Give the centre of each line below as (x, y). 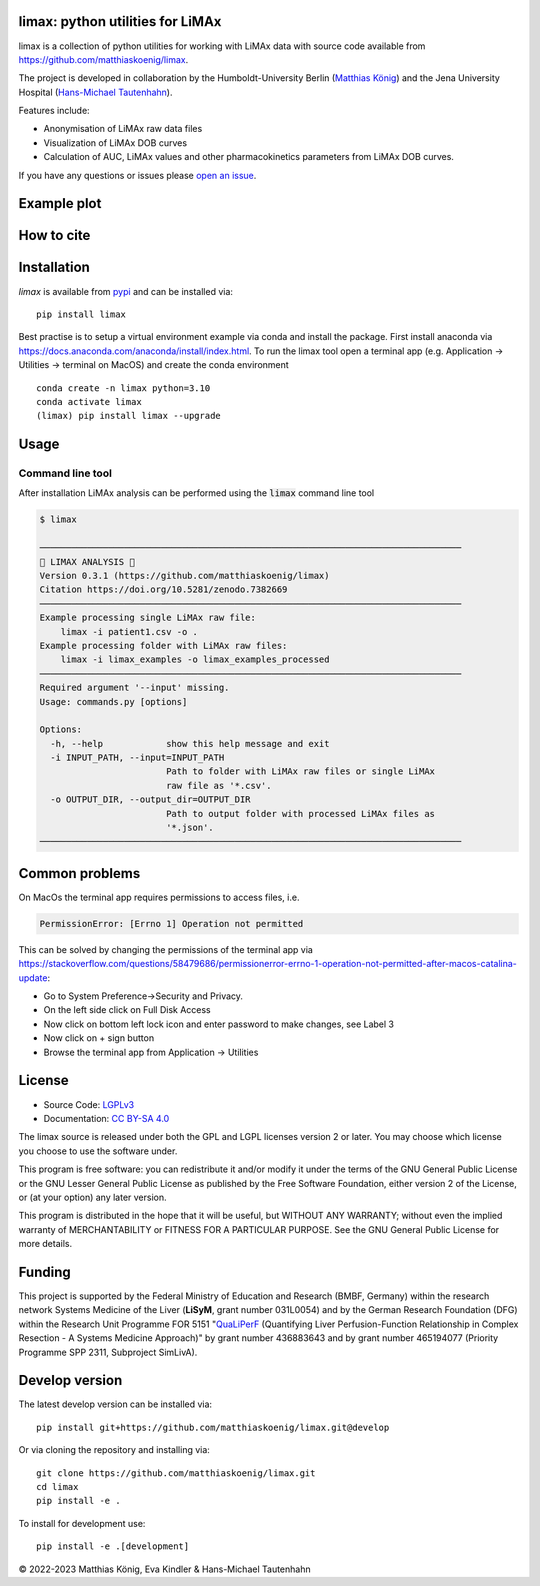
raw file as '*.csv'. (218, 785)
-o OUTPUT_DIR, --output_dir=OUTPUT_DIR (150, 799)
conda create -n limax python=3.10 (123, 388)
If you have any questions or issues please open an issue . (137, 175)
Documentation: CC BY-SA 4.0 (106, 1118)
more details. (45, 1244)
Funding (45, 1271)
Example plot (60, 203)
